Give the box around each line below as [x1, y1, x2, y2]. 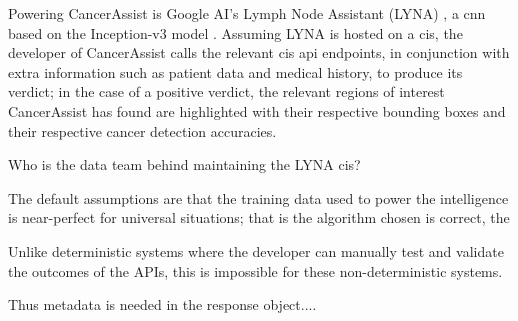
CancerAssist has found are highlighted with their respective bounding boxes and [8, 100, 506, 121]
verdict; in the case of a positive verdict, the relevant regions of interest [8, 81, 445, 102]
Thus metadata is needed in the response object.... [8, 294, 317, 315]
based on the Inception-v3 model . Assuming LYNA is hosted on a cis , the [8, 22, 463, 43]
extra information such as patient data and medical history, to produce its [8, 61, 463, 82]
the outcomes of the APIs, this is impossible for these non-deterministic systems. [8, 260, 503, 281]
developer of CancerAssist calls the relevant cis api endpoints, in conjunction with [8, 42, 510, 63]
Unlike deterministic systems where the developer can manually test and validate [8, 240, 504, 261]
